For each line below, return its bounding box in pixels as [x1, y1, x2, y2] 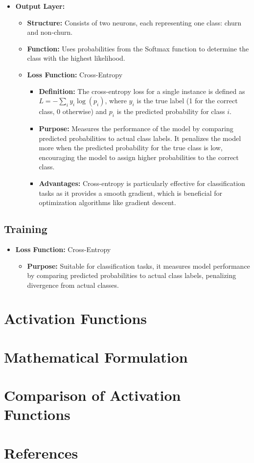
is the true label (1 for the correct [137, 95, 238, 106]
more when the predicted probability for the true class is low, [39, 142, 223, 153]
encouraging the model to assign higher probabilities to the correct [39, 152, 239, 162]
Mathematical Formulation [4, 347, 188, 367]
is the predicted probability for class [116, 106, 225, 116]
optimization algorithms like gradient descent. [39, 197, 176, 208]
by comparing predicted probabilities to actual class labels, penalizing [27, 270, 236, 280]
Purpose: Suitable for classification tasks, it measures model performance [27, 260, 250, 271]
